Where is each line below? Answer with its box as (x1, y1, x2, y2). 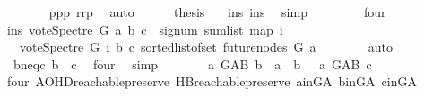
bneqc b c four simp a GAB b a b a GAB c (13, 54, 372, 73)
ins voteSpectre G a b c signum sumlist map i (6, 20, 283, 38)
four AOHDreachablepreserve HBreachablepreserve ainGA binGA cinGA (6, 72, 417, 91)
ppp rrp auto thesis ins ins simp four (48, 3, 386, 20)
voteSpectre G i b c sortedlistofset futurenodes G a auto (19, 37, 393, 56)
